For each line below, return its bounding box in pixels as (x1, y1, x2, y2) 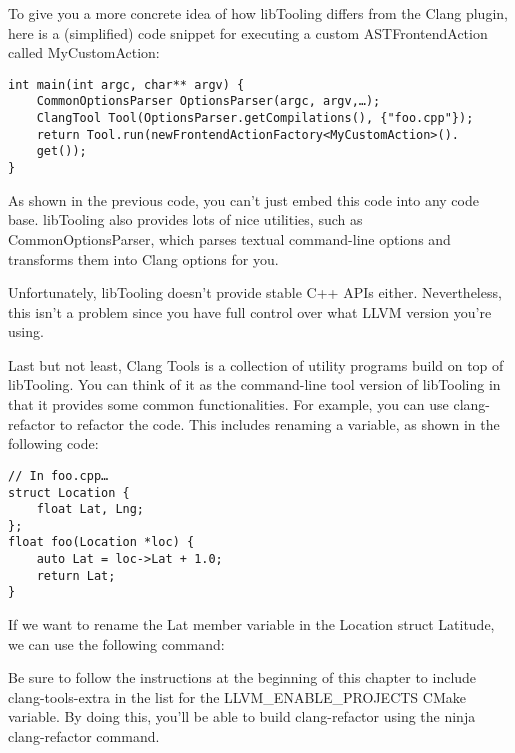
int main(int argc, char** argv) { (8, 77, 245, 92)
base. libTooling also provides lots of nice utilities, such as (8, 209, 363, 230)
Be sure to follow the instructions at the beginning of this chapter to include (8, 667, 477, 688)
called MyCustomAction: (8, 42, 160, 63)
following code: (8, 433, 99, 454)
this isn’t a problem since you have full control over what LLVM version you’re (8, 301, 492, 322)
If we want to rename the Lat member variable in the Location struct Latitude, (8, 614, 495, 635)
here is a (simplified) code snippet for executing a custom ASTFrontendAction (8, 22, 488, 43)
